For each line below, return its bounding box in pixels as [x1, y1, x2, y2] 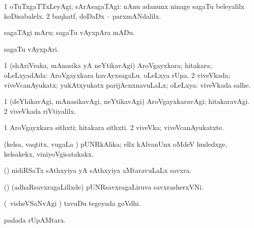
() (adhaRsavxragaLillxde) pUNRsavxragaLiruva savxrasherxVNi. [4, 181, 204, 192]
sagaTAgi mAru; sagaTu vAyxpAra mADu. [4, 27, 135, 37]
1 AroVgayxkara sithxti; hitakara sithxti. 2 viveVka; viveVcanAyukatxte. [4, 122, 224, 132]
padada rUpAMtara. [4, 214, 66, 225]
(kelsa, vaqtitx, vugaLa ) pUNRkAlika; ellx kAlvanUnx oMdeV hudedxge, [4, 138, 227, 149]
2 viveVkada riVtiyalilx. [4, 105, 76, 116]
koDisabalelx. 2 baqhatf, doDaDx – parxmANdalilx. [4, 10, 161, 21]
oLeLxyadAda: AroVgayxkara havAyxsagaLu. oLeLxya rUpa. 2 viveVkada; [4, 69, 230, 80]
